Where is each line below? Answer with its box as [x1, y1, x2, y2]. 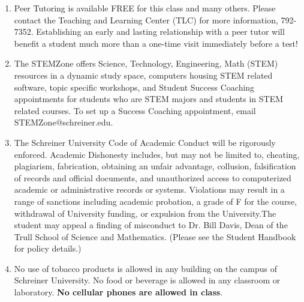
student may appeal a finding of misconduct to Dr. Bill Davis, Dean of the [14, 219, 288, 231]
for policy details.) [14, 242, 82, 255]
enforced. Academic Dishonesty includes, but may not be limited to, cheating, [14, 148, 300, 160]
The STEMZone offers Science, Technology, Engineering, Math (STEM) [14, 57, 278, 70]
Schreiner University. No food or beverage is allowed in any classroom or [14, 274, 281, 286]
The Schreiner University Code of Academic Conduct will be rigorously [14, 136, 276, 148]
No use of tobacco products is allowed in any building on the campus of [14, 262, 278, 274]
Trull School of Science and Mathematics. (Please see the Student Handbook [14, 230, 296, 243]
